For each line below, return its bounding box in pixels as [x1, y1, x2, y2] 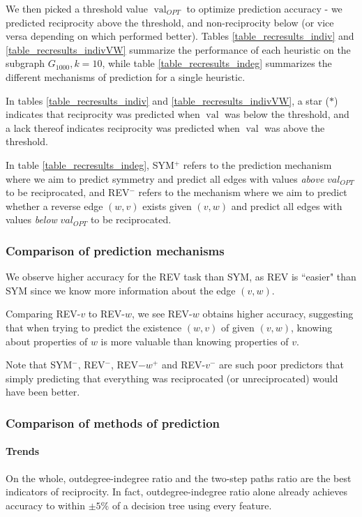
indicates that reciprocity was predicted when [6, 107, 200, 121]
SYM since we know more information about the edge [6, 283, 236, 297]
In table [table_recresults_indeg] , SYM [6, 157, 174, 172]
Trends [6, 444, 40, 458]
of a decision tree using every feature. [112, 497, 272, 512]
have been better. [6, 384, 80, 399]
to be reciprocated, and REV [6, 185, 130, 200]
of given [221, 320, 255, 334]
